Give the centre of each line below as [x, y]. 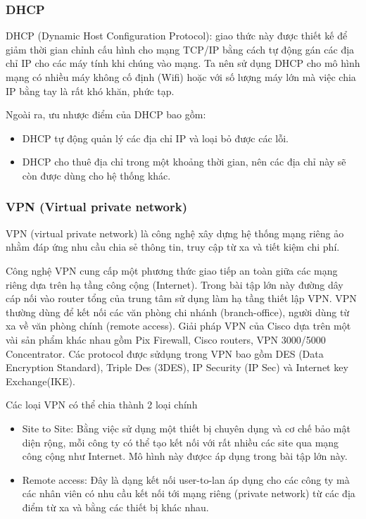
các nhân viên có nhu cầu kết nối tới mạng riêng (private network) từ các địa [189, 493]
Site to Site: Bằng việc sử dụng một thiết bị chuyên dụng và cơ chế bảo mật [186, 428]
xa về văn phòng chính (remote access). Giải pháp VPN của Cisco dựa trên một [178, 326]
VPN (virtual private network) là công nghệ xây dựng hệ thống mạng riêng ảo [175, 233]
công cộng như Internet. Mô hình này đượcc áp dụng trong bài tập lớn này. [185, 456]
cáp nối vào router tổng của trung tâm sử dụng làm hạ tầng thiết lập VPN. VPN [181, 298]
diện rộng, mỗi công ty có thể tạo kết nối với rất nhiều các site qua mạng [181, 442]
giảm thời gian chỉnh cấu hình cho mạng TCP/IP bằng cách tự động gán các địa [180, 49]
